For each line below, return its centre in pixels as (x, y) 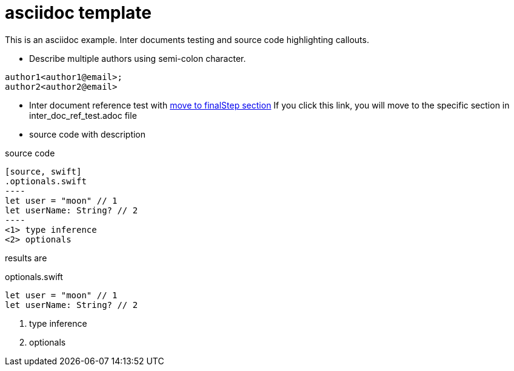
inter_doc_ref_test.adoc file (83, 115)
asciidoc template (78, 13)
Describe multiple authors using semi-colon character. (138, 58)
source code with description (88, 134)
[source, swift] (43, 171)
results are (26, 258)
